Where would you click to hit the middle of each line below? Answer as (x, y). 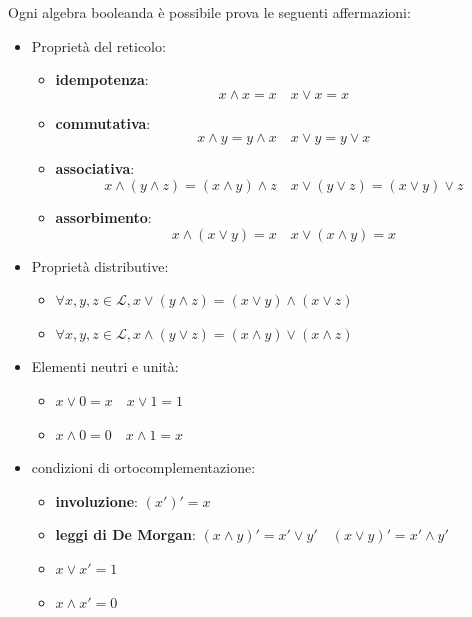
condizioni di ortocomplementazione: (143, 467)
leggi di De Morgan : (125, 534)
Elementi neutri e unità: (105, 366)
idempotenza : (102, 79)
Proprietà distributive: (100, 265)
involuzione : (96, 500)
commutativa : (103, 122)
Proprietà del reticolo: (98, 45)
